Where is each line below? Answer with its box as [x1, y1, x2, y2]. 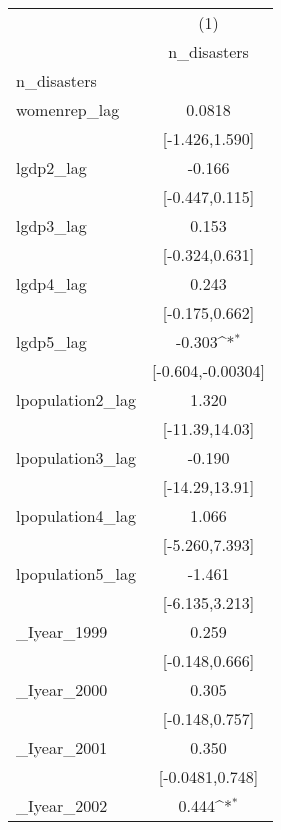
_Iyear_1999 [16, 620, 108, 643]
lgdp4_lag [16, 272, 87, 295]
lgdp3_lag [16, 214, 87, 237]
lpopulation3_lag [16, 446, 137, 469]
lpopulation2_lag [16, 388, 137, 411]
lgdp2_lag [16, 156, 87, 179]
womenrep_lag [16, 98, 120, 121]
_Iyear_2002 [16, 794, 108, 817]
